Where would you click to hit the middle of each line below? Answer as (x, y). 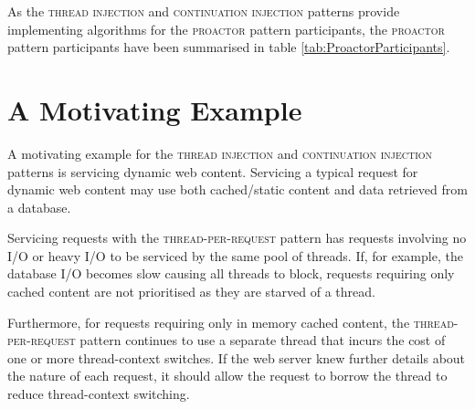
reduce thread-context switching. (99, 394)
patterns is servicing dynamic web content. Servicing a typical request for (213, 171)
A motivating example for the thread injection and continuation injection (220, 153)
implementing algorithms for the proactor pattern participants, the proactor (226, 29)
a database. (39, 207)
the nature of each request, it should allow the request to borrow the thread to (227, 376)
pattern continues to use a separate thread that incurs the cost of (263, 340)
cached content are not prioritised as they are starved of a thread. (191, 292)
